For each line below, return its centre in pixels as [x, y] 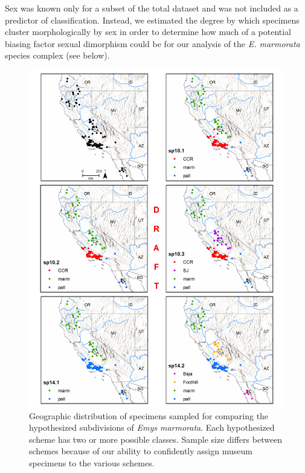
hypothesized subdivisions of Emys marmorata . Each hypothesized [152, 427]
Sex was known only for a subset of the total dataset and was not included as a [152, 8]
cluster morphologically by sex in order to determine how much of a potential [148, 32]
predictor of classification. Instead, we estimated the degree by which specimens [152, 20]
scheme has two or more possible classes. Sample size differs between [156, 439]
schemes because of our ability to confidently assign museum [141, 451]
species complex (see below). [57, 55]
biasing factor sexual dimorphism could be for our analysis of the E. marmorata [152, 43]
